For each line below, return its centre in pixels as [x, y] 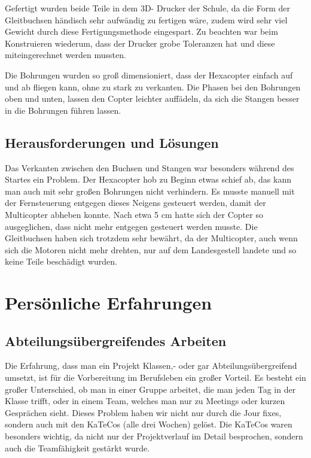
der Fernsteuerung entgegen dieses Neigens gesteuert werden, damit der [135, 203]
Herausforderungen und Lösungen [112, 142]
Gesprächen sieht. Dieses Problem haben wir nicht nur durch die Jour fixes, [143, 412]
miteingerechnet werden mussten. [65, 55]
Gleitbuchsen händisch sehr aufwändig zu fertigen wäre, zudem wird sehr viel [146, 19]
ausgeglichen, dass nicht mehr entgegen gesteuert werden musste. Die [131, 226]
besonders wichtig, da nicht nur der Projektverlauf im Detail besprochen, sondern [154, 436]
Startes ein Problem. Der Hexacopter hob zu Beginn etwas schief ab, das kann [148, 179]
